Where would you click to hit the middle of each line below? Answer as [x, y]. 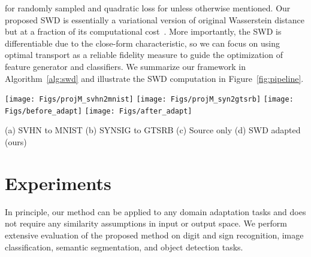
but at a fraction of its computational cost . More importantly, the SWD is [143, 31]
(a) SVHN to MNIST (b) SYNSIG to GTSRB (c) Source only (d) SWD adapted [153, 130]
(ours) [16, 142]
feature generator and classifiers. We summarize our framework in [125, 66]
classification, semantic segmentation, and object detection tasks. [124, 247]
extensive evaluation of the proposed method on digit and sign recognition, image [154, 235]
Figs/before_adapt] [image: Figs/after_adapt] [99, 111]
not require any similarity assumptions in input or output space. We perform [146, 223]
